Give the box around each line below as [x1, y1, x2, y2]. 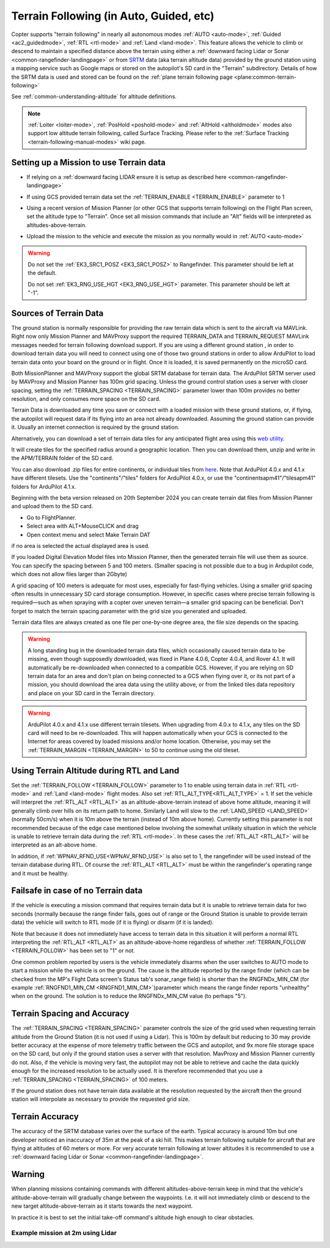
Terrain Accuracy [11, 1112, 79, 1122]
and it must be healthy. [11, 869, 69, 877]
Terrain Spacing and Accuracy [11, 1009, 130, 1019]
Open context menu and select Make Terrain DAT [26, 531, 151, 538]
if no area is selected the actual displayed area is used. [11, 542, 150, 549]
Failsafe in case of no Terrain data [11, 886, 143, 896]
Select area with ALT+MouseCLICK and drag [26, 522, 139, 530]
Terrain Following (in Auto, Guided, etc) [11, 9, 215, 23]
